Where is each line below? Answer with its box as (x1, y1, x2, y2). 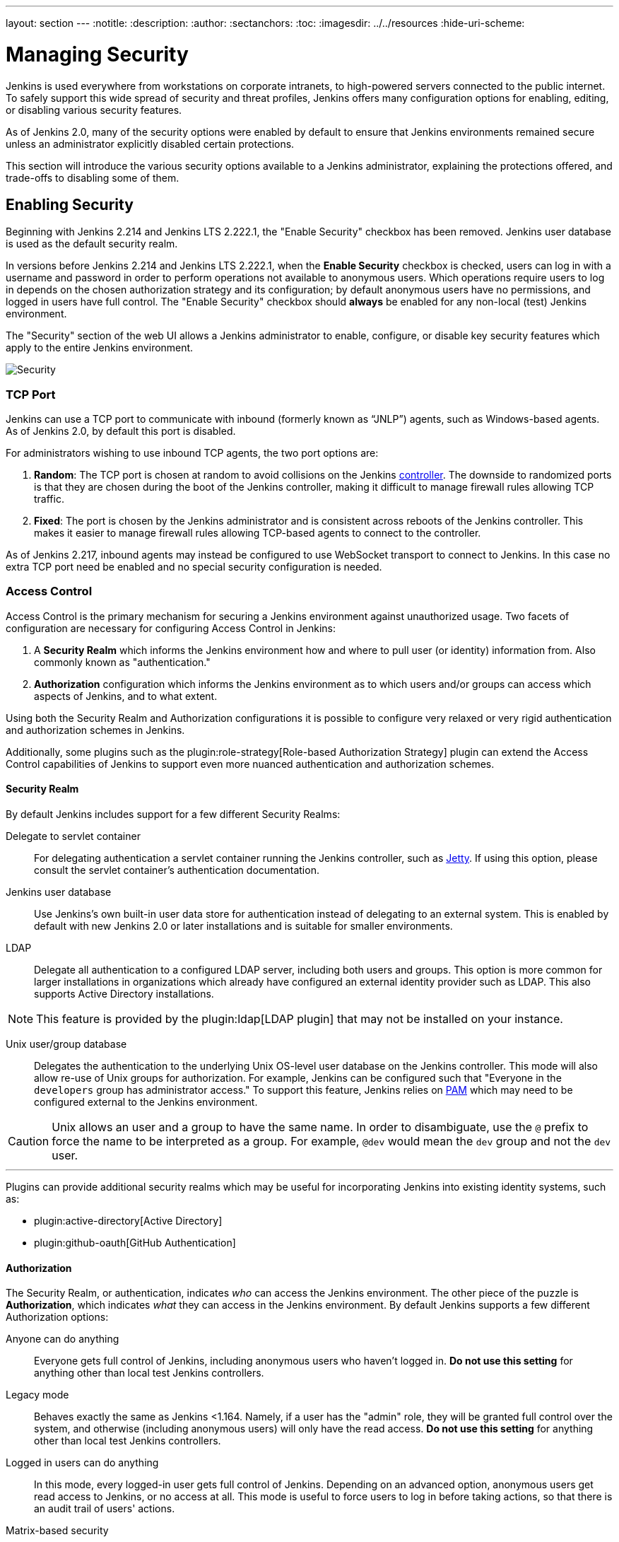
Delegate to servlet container (6, 830, 141, 843)
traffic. (34, 493, 64, 506)
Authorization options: (6, 1311, 109, 1324)
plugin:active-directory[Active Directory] (34, 1215, 223, 1227)
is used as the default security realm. (6, 238, 178, 250)
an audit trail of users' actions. (34, 1502, 175, 1515)
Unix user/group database (6, 1038, 127, 1051)
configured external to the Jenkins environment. (34, 1096, 258, 1109)
